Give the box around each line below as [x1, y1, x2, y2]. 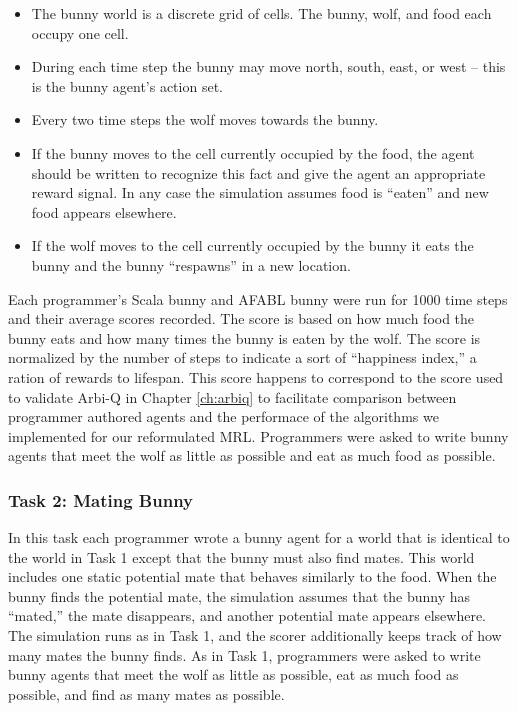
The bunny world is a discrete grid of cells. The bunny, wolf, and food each [31, 3, 492, 23]
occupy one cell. [31, 22, 129, 43]
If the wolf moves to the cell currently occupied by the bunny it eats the [31, 235, 474, 256]
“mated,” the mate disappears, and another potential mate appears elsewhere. [8, 605, 487, 626]
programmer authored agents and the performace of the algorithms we [8, 406, 439, 427]
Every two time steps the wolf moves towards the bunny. [31, 109, 379, 130]
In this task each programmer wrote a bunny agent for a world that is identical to [8, 527, 510, 548]
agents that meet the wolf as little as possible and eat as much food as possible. [8, 445, 496, 466]
